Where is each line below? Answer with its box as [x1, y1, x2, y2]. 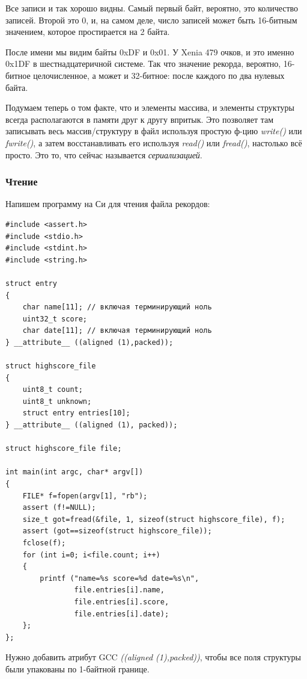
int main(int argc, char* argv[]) [5, 468, 144, 477]
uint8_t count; [22, 385, 83, 394]
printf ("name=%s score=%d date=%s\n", [40, 574, 199, 583]
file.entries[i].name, [74, 586, 165, 595]
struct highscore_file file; [5, 444, 122, 453]
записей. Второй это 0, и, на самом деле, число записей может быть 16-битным [5, 13, 297, 26]
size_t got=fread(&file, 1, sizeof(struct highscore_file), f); [22, 515, 285, 524]
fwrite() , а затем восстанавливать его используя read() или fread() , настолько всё [5, 136, 302, 149]
